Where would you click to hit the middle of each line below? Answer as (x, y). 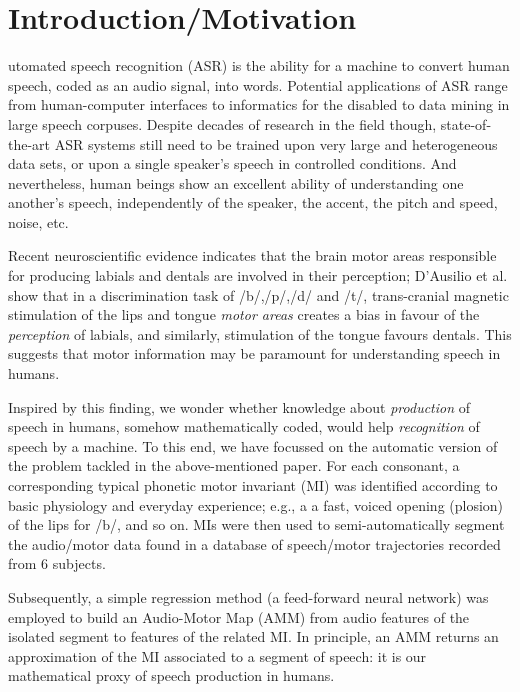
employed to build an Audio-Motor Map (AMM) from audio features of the (239, 616)
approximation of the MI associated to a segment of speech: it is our (217, 655)
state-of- (466, 123)
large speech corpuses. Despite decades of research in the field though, (222, 123)
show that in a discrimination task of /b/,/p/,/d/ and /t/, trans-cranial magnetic (258, 294)
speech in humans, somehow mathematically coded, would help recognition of (244, 426)
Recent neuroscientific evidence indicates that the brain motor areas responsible (252, 255)
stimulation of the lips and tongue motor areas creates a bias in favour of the (244, 314)
